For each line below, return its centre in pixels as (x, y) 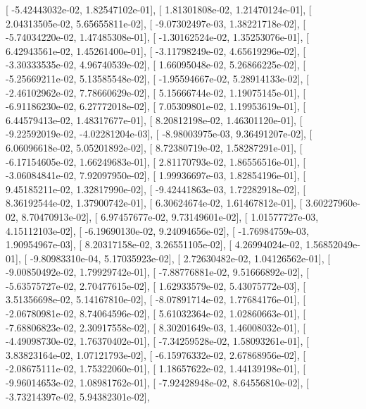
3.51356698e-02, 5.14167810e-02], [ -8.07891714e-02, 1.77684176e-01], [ (156, 299)
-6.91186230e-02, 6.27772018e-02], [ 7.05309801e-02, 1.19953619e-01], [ (156, 106)
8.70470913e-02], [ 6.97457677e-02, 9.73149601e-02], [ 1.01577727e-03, (170, 216)
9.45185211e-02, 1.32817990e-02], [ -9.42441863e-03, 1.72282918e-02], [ (156, 189)
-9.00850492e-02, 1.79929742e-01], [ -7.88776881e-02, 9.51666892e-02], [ (157, 272)
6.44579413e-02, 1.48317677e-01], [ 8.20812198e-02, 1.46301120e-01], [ (154, 120)
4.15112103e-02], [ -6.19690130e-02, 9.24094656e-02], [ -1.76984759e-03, (157, 230)
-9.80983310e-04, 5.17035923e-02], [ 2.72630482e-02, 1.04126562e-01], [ (180, 258)
